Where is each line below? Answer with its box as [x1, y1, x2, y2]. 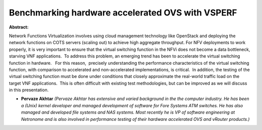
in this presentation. [9, 87, 49, 93]
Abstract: [9, 24, 29, 30]
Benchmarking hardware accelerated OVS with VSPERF [9, 7, 237, 18]
